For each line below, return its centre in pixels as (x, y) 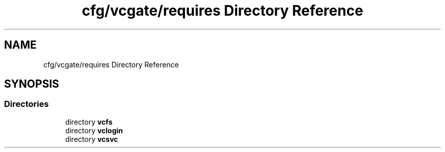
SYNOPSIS (32, 84)
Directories (26, 104)
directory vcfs (89, 122)
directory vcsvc (92, 139)
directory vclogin (94, 130)
